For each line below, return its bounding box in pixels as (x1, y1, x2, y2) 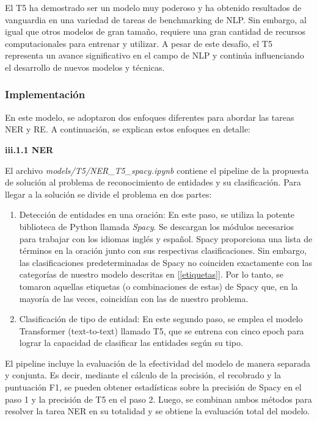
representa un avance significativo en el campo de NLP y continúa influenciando (5, 49, 304, 62)
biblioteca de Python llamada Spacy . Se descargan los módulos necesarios (19, 220, 294, 232)
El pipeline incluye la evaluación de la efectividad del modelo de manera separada (5, 356, 311, 369)
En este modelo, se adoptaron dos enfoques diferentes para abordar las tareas (5, 110, 294, 123)
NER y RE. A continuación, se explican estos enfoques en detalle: (5, 123, 251, 135)
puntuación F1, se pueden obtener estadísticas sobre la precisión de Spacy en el (5, 381, 302, 394)
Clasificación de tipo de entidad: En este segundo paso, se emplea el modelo (19, 312, 303, 325)
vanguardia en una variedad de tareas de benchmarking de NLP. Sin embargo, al (5, 13, 307, 26)
